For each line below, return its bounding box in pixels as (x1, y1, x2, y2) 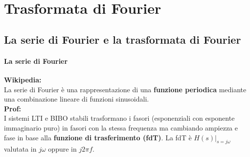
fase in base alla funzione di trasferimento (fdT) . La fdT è (4, 132, 192, 142)
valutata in (4, 144, 37, 154)
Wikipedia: (4, 74, 42, 84)
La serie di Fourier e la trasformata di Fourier (4, 31, 241, 47)
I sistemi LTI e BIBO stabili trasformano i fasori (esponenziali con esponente (4, 113, 235, 123)
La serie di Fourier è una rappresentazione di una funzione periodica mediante (4, 84, 247, 94)
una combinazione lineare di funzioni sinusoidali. (4, 94, 149, 104)
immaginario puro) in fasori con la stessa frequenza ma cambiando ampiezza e (4, 122, 238, 132)
